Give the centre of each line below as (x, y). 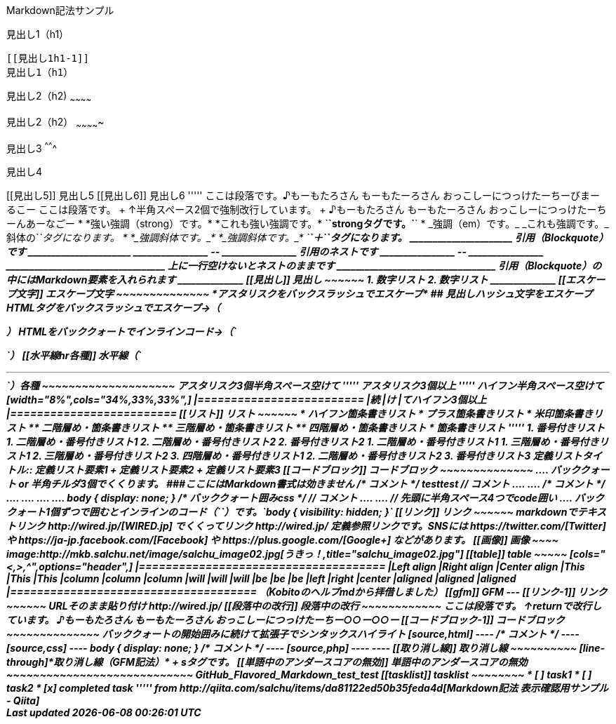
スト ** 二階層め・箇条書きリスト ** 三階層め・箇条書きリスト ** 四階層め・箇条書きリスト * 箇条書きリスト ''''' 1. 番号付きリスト (306, 428)
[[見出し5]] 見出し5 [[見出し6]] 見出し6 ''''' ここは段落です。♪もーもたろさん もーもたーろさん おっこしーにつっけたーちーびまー (303, 196)
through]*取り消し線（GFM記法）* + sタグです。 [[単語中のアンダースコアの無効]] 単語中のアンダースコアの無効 (267, 662)
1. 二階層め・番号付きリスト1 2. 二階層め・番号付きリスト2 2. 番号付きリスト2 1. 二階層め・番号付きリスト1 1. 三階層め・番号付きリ (308, 442)
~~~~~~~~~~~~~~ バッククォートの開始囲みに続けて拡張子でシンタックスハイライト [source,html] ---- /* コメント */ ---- (293, 634)
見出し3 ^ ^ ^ (32, 147)
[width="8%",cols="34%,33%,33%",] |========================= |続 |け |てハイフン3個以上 (247, 400)
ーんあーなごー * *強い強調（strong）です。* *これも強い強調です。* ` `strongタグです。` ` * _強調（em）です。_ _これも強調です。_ (308, 224)
